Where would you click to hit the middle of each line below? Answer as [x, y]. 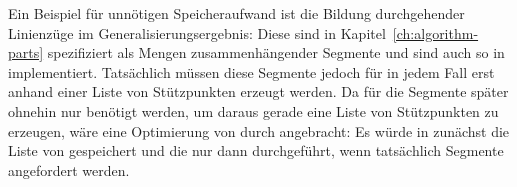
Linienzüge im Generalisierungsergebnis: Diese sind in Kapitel [197, 32]
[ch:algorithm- [435, 32]
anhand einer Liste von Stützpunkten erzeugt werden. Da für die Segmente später [258, 91]
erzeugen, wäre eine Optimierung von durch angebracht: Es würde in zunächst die [259, 130]
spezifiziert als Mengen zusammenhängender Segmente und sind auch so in [276, 52]
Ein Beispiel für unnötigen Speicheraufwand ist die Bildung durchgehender [236, 13]
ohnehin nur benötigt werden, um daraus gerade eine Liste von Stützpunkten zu [253, 110]
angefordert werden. [69, 169]
